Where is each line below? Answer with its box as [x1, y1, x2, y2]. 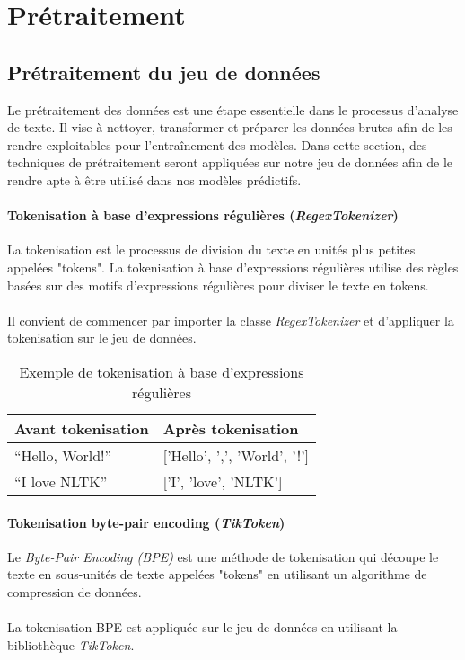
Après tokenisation [162, 417, 299, 439]
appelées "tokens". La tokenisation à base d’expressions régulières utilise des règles [7, 257, 459, 276]
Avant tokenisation [14, 417, 149, 439]
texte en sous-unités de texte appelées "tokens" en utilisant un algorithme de [7, 565, 427, 584]
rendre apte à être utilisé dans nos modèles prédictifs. [7, 170, 302, 189]
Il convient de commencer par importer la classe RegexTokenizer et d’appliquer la [7, 310, 454, 329]
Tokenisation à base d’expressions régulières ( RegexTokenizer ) [7, 206, 399, 225]
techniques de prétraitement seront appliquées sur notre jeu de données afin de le [7, 153, 453, 172]
